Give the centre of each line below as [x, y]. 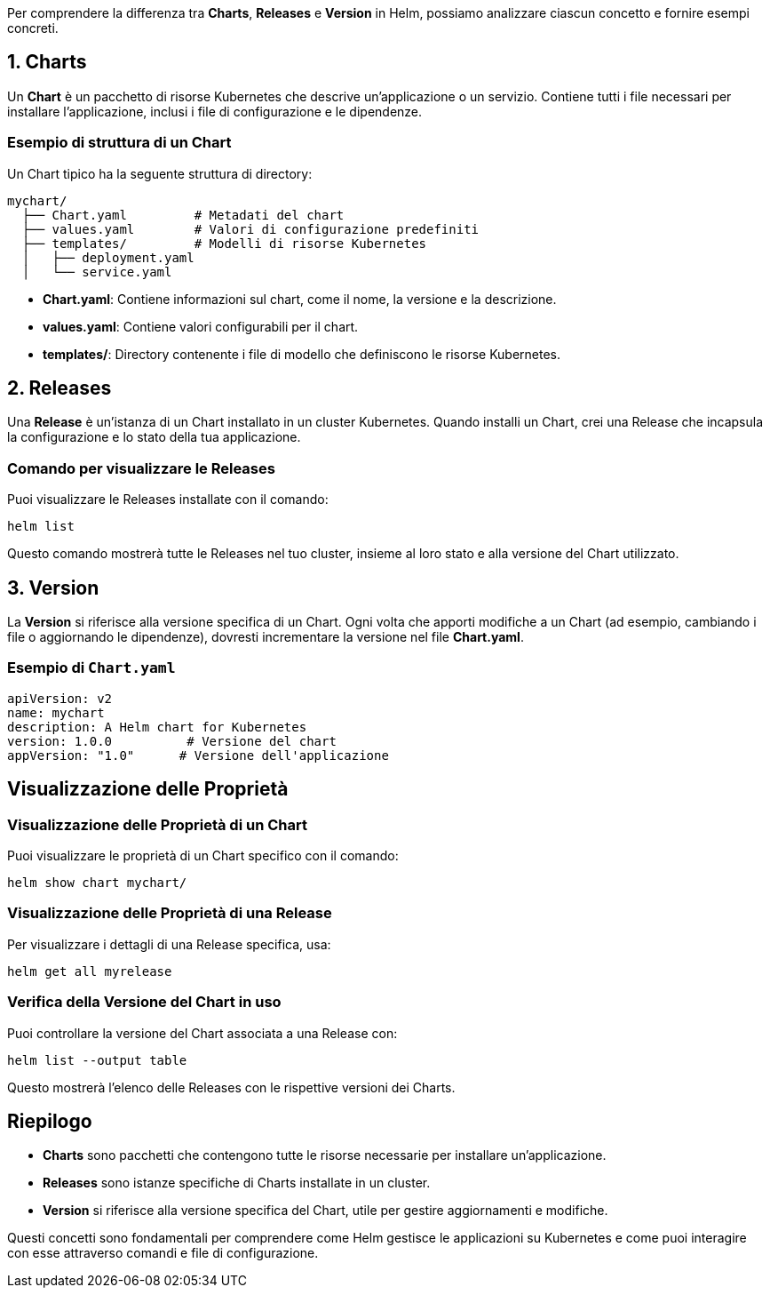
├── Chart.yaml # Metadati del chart [183, 215]
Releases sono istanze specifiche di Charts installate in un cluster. [237, 1183]
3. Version [53, 588]
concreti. [33, 28]
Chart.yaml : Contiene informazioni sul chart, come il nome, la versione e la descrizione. [300, 299]
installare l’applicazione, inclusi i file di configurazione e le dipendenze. [215, 111]
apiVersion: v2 [60, 698]
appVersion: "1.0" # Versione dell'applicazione [198, 755]
